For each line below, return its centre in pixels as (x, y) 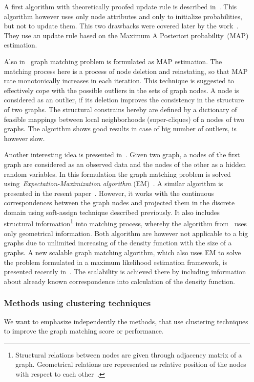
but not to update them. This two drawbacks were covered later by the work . (121, 26)
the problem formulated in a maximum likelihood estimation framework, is (116, 262)
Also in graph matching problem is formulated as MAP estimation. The (113, 61)
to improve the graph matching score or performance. (84, 331)
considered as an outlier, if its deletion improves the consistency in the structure (124, 100)
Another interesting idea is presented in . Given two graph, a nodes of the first (122, 155)
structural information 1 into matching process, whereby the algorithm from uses (125, 223)
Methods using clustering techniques (77, 303)
